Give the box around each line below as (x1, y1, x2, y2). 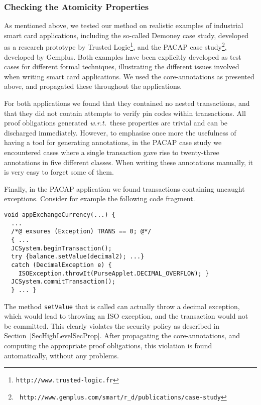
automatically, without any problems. (4, 350, 119, 360)
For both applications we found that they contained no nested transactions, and (4, 98, 250, 108)
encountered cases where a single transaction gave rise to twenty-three (4, 147, 219, 157)
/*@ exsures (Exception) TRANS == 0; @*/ (11, 228, 152, 235)
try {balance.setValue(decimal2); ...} (11, 253, 145, 260)
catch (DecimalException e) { (11, 261, 112, 268)
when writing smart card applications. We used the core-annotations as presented (4, 71, 254, 81)
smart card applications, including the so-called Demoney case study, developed (4, 30, 249, 40)
